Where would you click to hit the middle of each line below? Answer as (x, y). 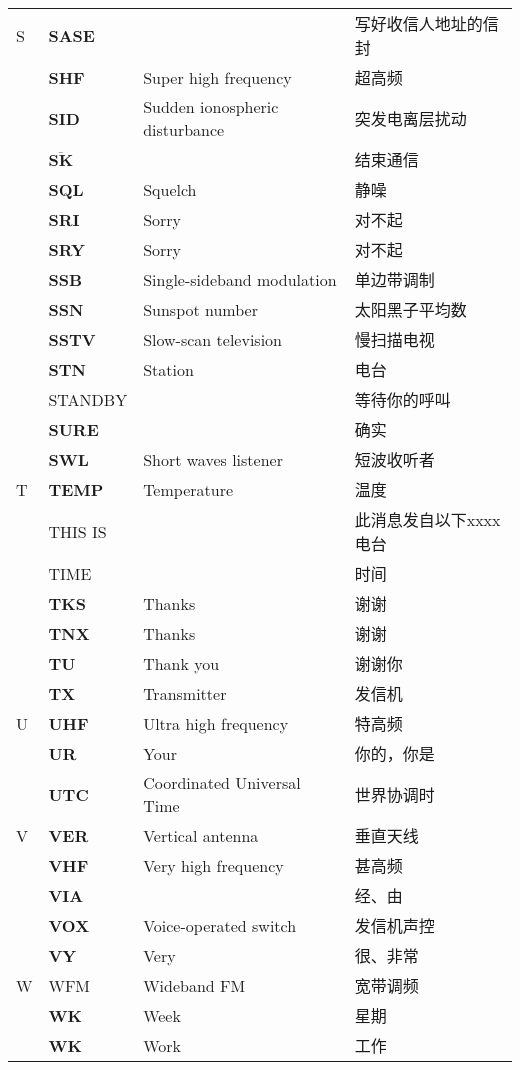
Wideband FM (194, 985)
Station (168, 369)
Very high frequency (213, 865)
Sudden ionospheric (211, 106)
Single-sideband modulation (240, 279)
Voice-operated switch (220, 925)
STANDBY (88, 399)
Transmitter (185, 693)
